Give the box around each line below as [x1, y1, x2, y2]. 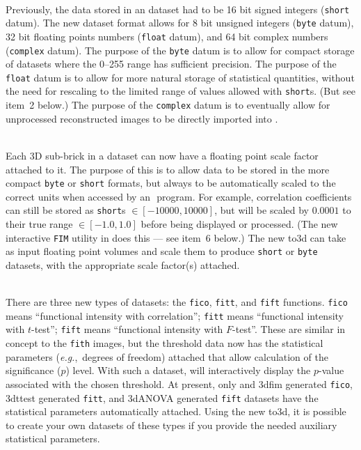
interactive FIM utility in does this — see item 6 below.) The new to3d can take [6, 230, 346, 245]
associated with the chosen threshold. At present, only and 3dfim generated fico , [6, 376, 353, 391]
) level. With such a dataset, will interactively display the [65, 363, 311, 378]
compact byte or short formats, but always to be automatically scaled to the [6, 176, 336, 190]
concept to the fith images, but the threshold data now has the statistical [6, 336, 323, 350]
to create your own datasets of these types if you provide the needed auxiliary [6, 417, 337, 432]
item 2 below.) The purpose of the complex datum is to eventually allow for [6, 98, 330, 112]
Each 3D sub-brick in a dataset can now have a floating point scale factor [6, 148, 319, 162]
